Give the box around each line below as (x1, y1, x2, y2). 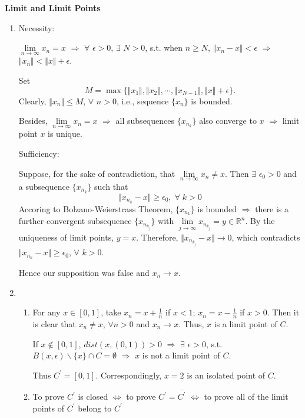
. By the (245, 215, 275, 227)
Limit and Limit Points (5, 2, 101, 14)
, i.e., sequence (116, 94, 169, 107)
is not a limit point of (142, 349, 220, 361)
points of (32, 401, 64, 414)
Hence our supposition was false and (18, 266, 150, 278)
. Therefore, (136, 231, 178, 243)
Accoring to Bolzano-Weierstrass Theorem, (18, 202, 173, 215)
